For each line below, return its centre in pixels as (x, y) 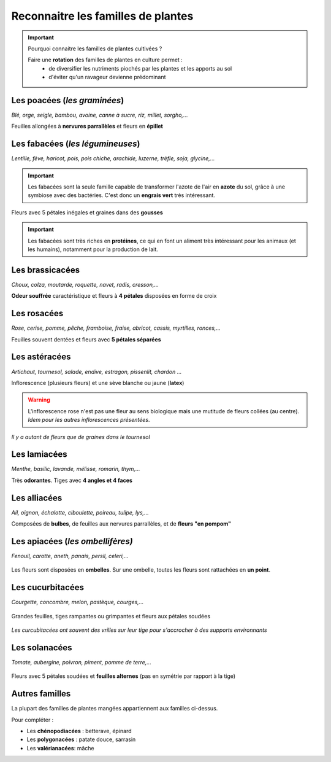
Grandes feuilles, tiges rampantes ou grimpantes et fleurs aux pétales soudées (111, 616)
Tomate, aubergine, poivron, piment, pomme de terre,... (81, 662)
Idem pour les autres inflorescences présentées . (89, 420)
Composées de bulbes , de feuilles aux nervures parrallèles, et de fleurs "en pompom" (121, 524)
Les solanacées (42, 647)
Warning (39, 400)
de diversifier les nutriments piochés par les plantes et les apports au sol (140, 68)
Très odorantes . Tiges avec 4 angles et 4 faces (72, 480)
